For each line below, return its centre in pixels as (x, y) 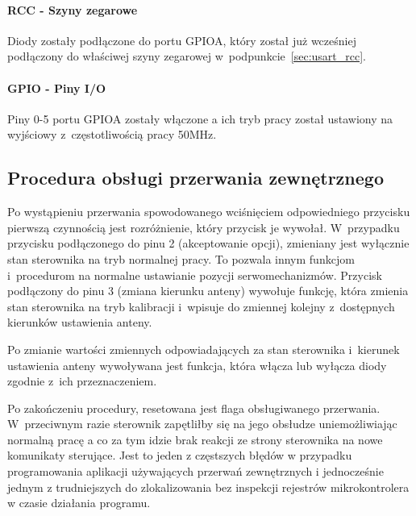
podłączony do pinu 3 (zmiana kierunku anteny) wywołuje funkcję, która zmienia (208, 291)
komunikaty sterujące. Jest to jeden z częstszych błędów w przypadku (180, 455)
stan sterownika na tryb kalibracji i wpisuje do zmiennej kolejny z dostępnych (201, 306)
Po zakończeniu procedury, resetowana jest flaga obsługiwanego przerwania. (194, 408)
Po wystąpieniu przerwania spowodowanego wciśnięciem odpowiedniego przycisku (209, 212)
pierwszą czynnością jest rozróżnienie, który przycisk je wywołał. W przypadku (204, 227)
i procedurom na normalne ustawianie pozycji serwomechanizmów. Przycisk (195, 275)
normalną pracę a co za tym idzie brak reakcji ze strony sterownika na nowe (195, 439)
